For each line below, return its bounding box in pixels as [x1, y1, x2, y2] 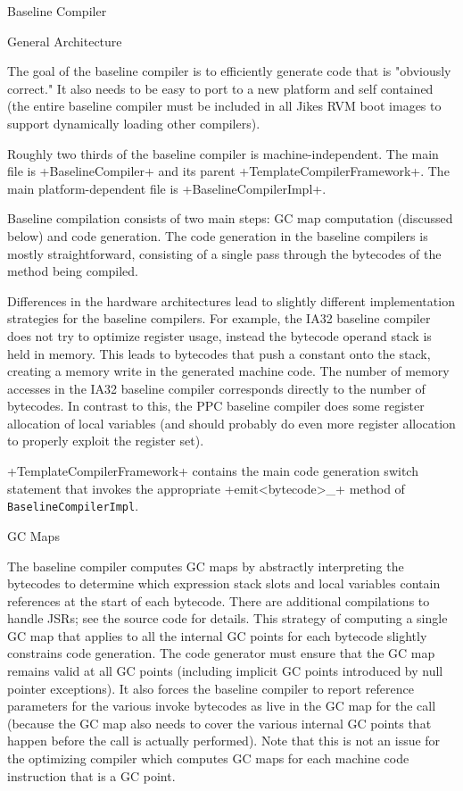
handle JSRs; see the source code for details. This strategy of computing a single [7, 609, 448, 628]
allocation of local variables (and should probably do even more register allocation [7, 413, 456, 432]
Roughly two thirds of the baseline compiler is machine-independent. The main [7, 144, 439, 162]
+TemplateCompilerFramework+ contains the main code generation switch [7, 462, 418, 480]
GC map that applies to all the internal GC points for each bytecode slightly [7, 626, 427, 645]
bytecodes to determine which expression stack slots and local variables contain [7, 574, 441, 593]
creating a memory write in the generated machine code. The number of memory [7, 362, 450, 380]
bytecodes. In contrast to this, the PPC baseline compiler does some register [7, 396, 425, 415]
